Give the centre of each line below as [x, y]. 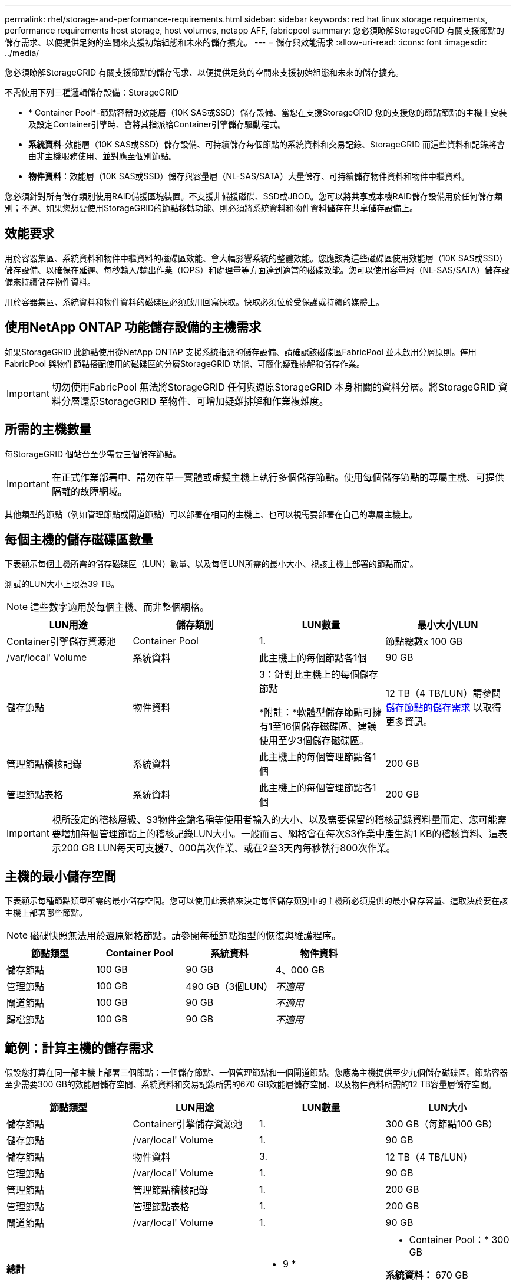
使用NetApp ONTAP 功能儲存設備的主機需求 [133, 327]
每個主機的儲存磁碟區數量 [79, 539]
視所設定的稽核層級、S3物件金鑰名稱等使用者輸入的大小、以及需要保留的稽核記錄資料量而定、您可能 [274, 820]
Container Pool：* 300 [459, 1240]
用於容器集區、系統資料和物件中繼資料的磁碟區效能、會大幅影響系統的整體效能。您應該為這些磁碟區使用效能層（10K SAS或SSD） [256, 258]
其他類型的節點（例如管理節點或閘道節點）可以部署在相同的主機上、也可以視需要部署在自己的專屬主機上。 [211, 514]
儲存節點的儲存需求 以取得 [444, 708]
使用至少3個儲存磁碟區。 [314, 741]
